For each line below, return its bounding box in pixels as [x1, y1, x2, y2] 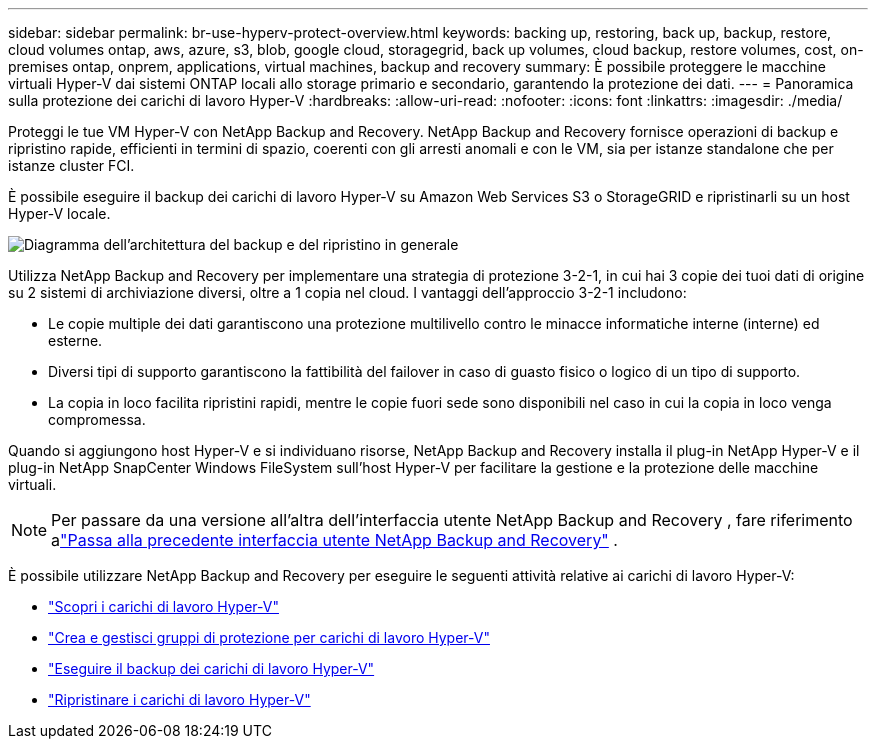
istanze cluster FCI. [8, 157, 135, 174]
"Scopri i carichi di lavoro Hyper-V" [48, 598, 279, 615]
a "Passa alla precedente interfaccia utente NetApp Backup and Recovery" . [51, 530, 618, 550]
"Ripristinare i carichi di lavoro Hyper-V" [48, 691, 311, 708]
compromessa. [48, 411, 146, 428]
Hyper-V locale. [8, 205, 111, 222]
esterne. [48, 332, 103, 349]
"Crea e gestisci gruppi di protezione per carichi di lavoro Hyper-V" [48, 629, 490, 646]
